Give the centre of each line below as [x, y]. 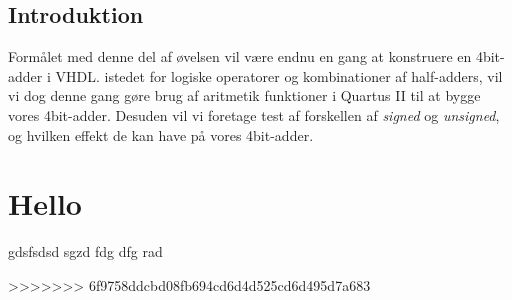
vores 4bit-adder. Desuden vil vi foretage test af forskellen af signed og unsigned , [254, 114]
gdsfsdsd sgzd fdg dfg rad [85, 251]
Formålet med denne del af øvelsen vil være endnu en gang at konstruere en [240, 56]
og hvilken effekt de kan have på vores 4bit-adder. [161, 134]
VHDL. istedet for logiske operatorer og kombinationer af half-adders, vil [279, 75]
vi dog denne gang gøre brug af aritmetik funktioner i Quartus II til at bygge [244, 95]
